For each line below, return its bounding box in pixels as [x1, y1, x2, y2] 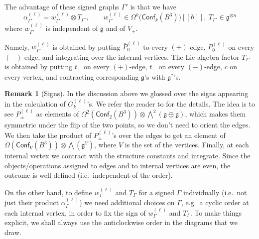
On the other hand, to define [4, 187, 92, 197]
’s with [144, 71, 165, 82]
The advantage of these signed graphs [4, 1, 120, 11]
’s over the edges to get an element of [112, 129, 226, 140]
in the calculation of [4, 98, 66, 109]
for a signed [138, 187, 174, 197]
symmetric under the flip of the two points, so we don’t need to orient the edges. [4, 119, 251, 130]
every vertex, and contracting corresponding [4, 71, 139, 82]
